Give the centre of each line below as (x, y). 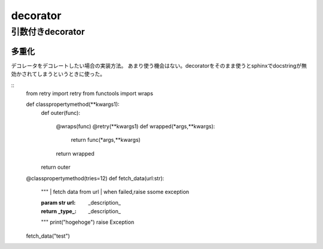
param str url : (58, 203)
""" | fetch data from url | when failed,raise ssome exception (115, 192)
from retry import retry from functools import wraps (90, 93)
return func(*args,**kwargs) (106, 140)
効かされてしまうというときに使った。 (58, 74)
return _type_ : (59, 211)
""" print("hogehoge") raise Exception (88, 222)
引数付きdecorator (48, 32)
